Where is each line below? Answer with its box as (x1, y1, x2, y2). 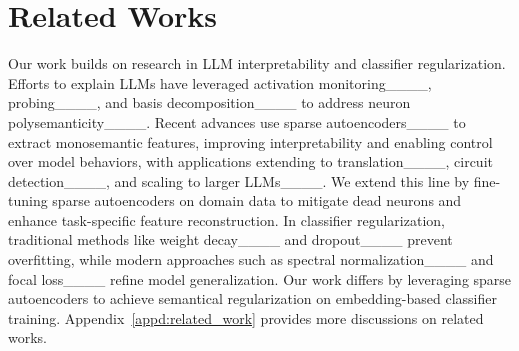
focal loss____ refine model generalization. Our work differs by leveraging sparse (8, 268, 512, 289)
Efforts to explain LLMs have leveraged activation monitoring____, (8, 72, 432, 93)
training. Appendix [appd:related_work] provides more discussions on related (8, 307, 484, 328)
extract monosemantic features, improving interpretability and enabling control (8, 131, 493, 152)
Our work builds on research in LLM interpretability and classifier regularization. (8, 53, 506, 74)
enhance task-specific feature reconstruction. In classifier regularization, (8, 209, 445, 230)
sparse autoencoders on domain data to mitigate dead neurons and (52, 190, 462, 211)
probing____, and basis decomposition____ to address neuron (8, 92, 411, 113)
